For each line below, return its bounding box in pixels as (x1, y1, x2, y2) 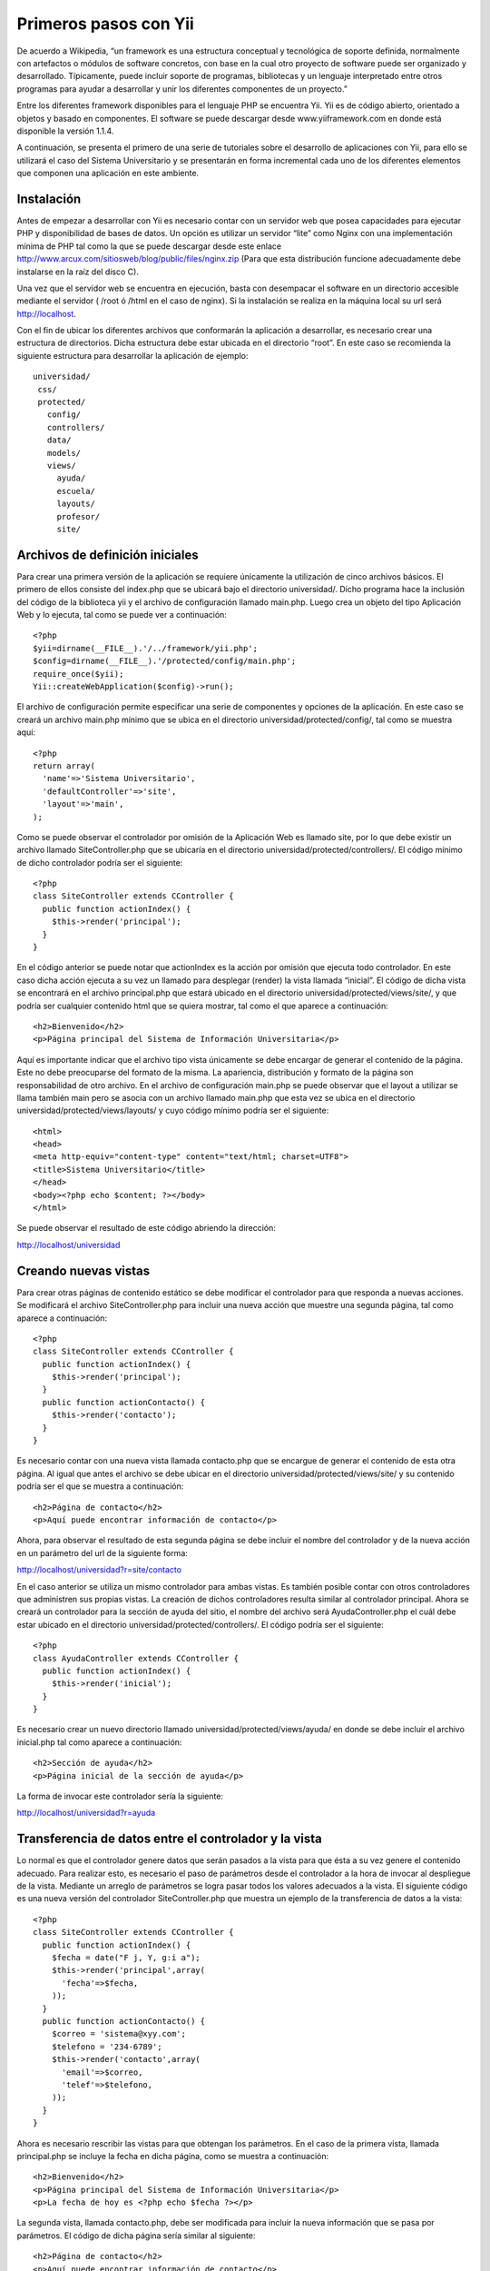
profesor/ (56, 511, 101, 521)
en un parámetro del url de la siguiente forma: (16, 1547, 188, 1558)
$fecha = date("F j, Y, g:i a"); (51, 1953, 201, 1963)
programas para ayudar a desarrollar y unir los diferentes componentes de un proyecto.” (16, 83, 348, 94)
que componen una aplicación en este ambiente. (16, 168, 200, 179)
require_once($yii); (33, 669, 124, 679)
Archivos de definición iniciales (16, 547, 199, 562)
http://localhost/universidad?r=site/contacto (16, 1564, 181, 1575)
